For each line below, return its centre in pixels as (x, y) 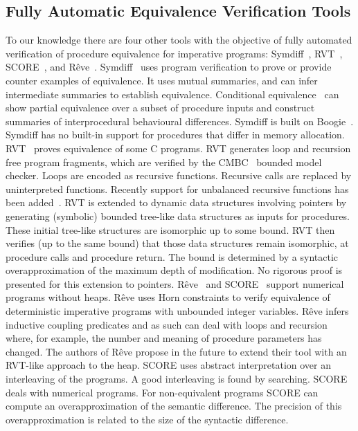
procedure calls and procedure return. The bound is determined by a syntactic (172, 256)
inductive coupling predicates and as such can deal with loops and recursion (167, 324)
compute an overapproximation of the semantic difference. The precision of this (174, 406)
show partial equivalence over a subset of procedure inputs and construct (160, 108)
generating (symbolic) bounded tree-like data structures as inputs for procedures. (178, 215)
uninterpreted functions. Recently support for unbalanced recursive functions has (177, 189)
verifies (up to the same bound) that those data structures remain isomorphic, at (177, 243)
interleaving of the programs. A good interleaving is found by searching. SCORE (177, 379)
